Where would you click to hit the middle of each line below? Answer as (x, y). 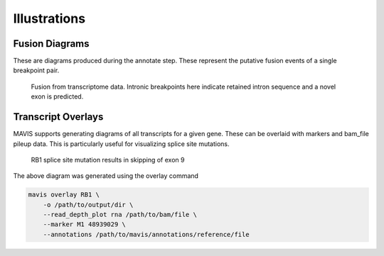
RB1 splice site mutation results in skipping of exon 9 (108, 160)
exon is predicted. (57, 96)
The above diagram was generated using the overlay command (106, 176)
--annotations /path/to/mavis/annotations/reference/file (146, 234)
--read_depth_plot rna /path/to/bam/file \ (120, 215)
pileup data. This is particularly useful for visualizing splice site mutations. (122, 144)
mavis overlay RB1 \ (64, 195)
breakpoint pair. (36, 70)
